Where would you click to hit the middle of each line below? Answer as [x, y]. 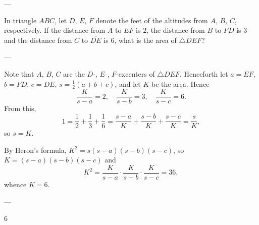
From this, [20, 108]
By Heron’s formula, [35, 150]
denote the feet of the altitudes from [152, 20]
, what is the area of [145, 40]
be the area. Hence [180, 83]
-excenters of [135, 73]
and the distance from [38, 40]
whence [15, 184]
